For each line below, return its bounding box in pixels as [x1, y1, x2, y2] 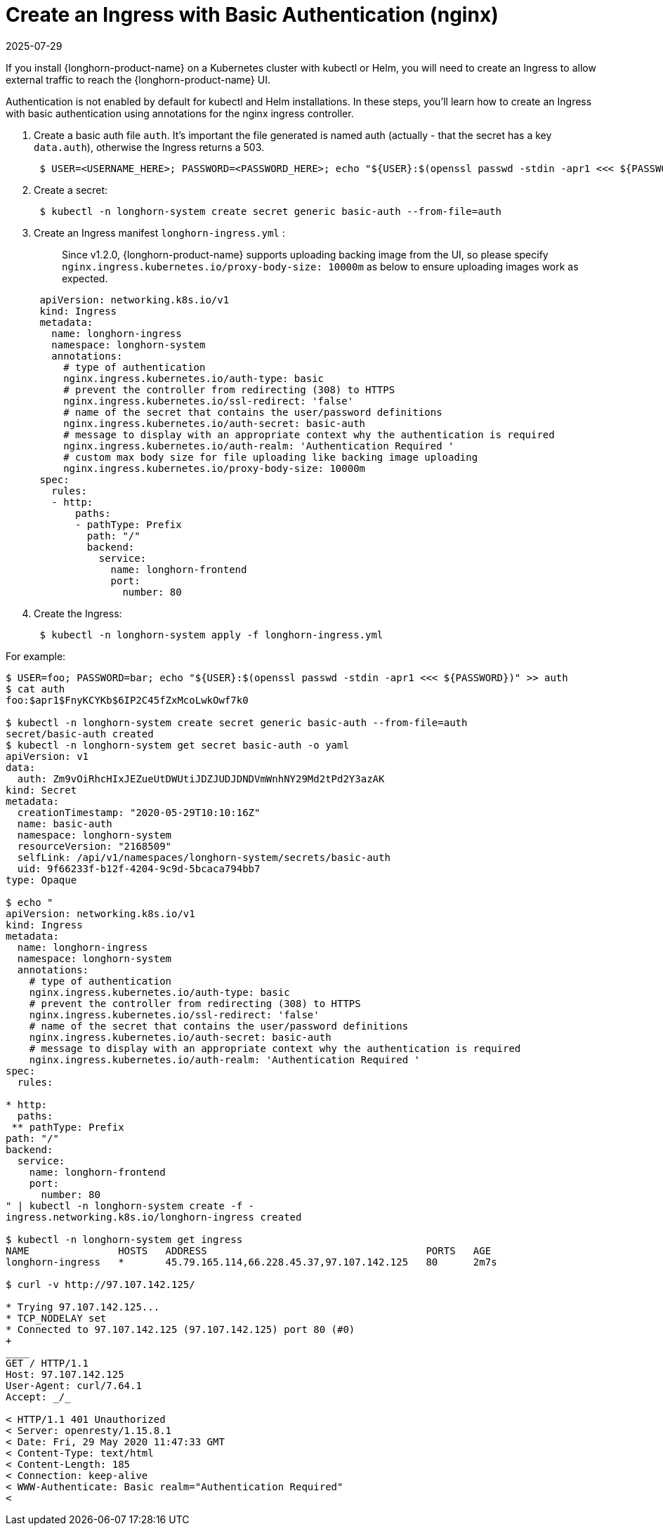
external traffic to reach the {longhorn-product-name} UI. [6, 73, 270, 86]
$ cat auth [6, 683, 65, 695]
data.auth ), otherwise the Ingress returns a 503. [34, 140, 265, 153]
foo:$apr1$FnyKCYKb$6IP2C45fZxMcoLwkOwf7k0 [6, 694, 249, 706]
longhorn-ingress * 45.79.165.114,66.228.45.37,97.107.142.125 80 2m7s [6, 1256, 497, 1268]
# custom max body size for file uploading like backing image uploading [63, 451, 478, 463]
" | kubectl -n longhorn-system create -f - [6, 1200, 255, 1211]
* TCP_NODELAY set [6, 1312, 107, 1324]
